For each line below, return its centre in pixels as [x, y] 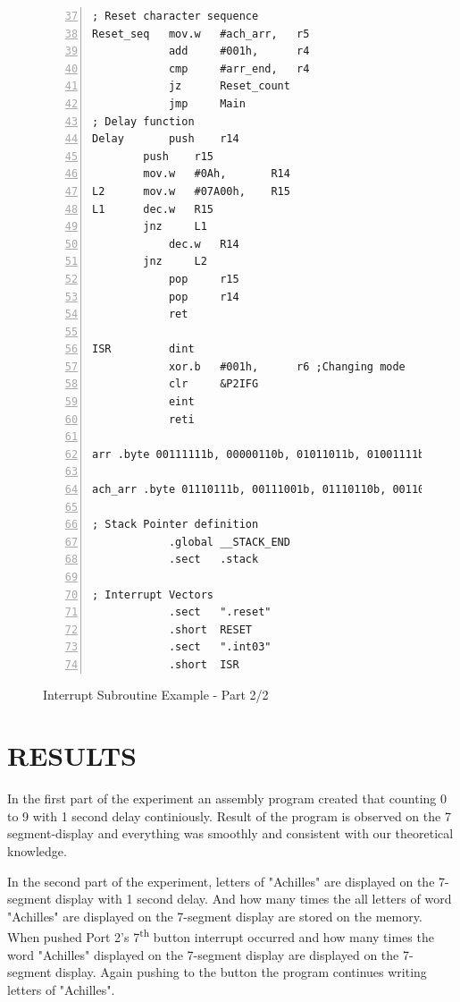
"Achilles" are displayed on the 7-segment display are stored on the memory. [215, 916]
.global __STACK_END [229, 542]
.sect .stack [213, 560]
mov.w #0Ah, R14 [217, 174]
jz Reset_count [229, 86]
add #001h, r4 [239, 51]
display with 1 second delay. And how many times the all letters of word [254, 899]
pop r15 [204, 279]
